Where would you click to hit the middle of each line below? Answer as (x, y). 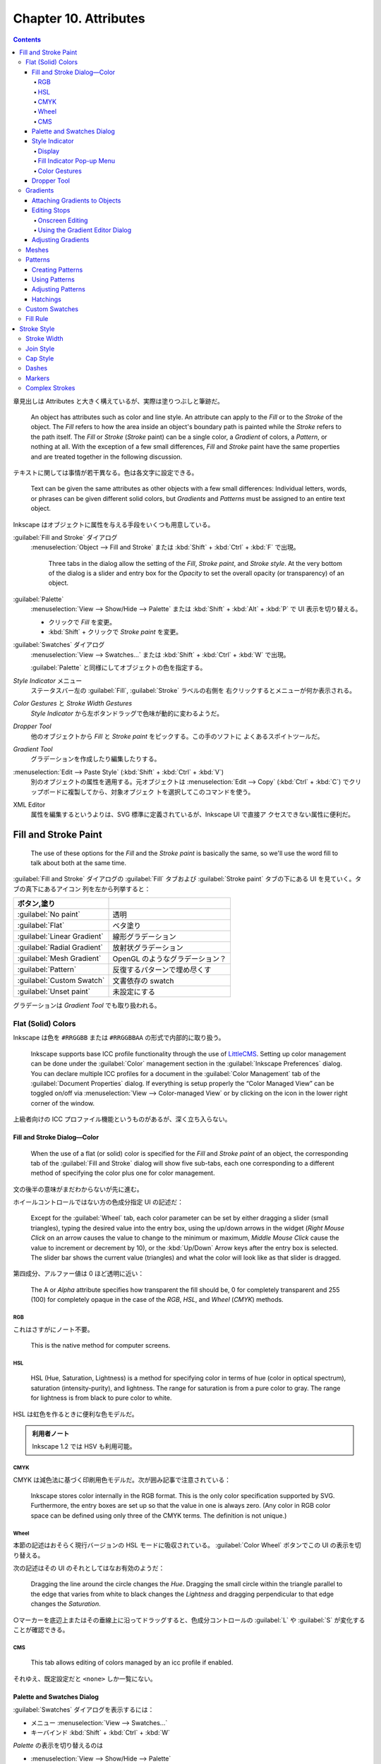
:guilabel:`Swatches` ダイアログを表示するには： (84, 1710)
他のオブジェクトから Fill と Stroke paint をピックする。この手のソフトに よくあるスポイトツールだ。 (177, 736)
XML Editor (29, 804)
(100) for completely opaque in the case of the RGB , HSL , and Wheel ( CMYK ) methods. (157, 1300)
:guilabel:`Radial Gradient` (60, 948)
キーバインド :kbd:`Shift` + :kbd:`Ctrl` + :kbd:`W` (101, 1732)
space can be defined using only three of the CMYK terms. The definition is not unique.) (159, 1515)
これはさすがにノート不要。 (53, 1329)
